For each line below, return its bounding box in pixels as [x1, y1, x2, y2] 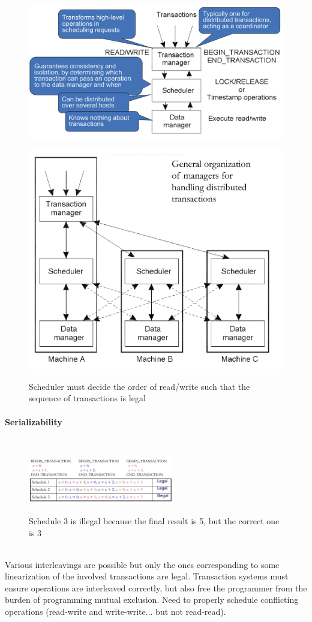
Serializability [5, 415, 62, 428]
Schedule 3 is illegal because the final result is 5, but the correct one [29, 514, 280, 527]
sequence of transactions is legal [29, 392, 146, 404]
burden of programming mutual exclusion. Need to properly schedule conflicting [5, 593, 299, 606]
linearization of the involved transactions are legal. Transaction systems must [5, 570, 289, 582]
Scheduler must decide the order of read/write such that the [29, 380, 250, 392]
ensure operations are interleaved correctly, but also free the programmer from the [5, 581, 307, 594]
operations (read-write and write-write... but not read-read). [5, 605, 226, 618]
